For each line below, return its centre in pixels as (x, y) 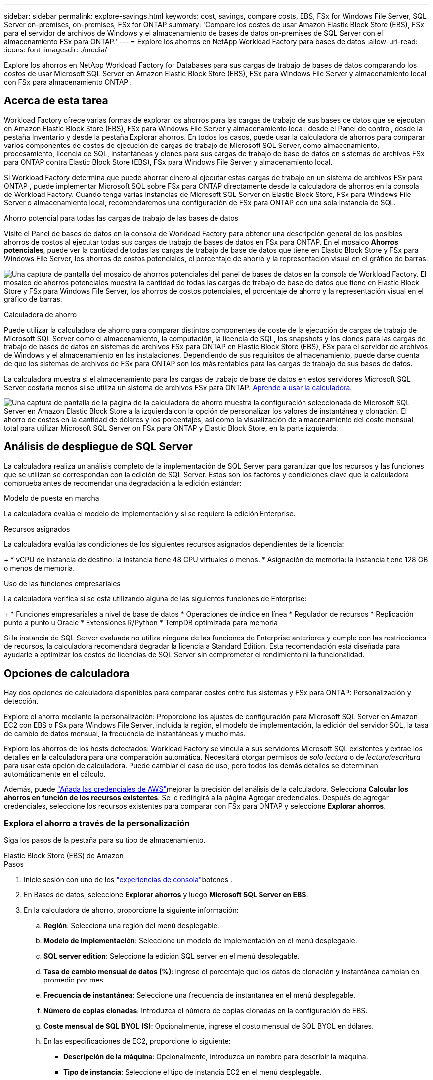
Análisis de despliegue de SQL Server (98, 447)
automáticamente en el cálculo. (55, 774)
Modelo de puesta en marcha (52, 498)
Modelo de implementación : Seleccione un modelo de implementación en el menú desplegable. (200, 941)
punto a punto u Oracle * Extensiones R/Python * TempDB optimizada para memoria (141, 622)
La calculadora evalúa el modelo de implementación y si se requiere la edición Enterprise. (150, 513)
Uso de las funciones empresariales (62, 583)
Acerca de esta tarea (56, 101)
